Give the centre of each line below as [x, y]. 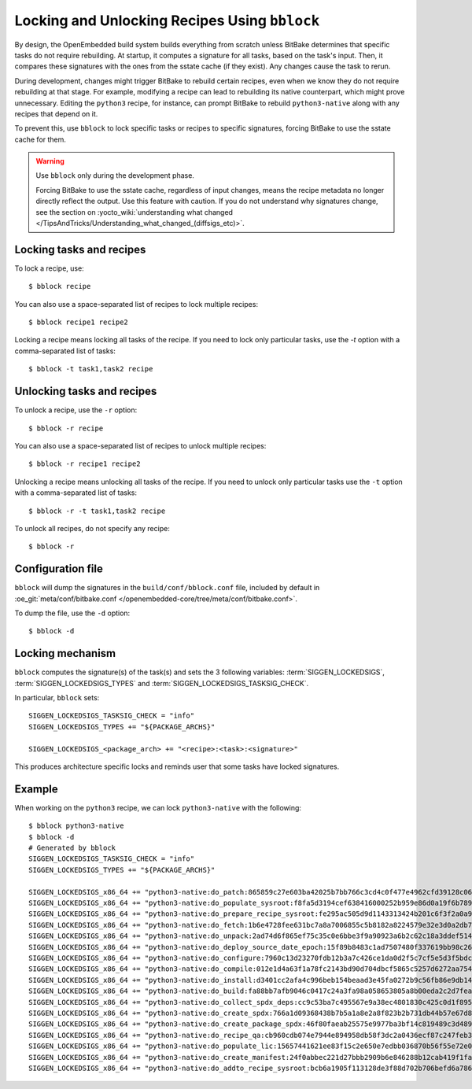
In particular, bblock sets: [57, 698]
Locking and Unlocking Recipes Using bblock [167, 20]
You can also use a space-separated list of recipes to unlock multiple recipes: [140, 445]
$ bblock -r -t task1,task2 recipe [97, 511]
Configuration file [59, 569]
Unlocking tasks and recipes [86, 391]
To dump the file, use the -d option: [72, 613]
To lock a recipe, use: [49, 268]
